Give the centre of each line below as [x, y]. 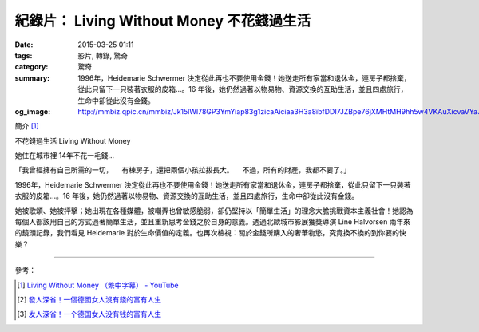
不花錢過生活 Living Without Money [73, 140]
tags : [24, 55]
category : [32, 67]
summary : [32, 78]
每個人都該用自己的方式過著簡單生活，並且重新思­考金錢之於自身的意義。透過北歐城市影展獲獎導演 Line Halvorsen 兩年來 [213, 222]
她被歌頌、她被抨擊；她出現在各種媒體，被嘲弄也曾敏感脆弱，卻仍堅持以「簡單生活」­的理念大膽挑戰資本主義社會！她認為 [214, 211]
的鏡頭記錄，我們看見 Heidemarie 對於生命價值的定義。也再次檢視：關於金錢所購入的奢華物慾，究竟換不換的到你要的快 [210, 233]
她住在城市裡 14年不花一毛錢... [65, 156]
